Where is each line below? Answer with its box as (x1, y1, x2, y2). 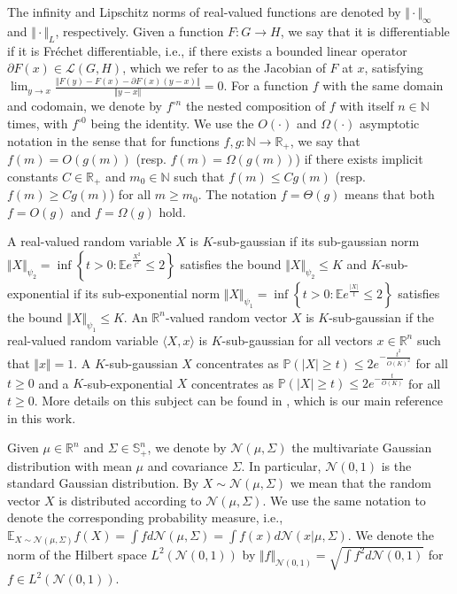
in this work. (7, 408, 76, 427)
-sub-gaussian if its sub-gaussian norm (213, 232, 420, 251)
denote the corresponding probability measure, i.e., (7, 508, 283, 527)
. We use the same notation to (262, 490, 426, 509)
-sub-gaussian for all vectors (221, 330, 373, 349)
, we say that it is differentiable (280, 21, 450, 40)
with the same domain (322, 76, 444, 95)
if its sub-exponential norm (74, 283, 221, 302)
